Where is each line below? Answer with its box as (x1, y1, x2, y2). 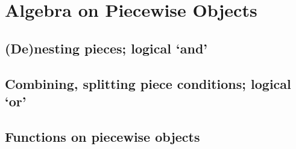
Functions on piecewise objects (5, 127, 200, 145)
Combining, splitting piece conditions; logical (5, 74, 291, 93)
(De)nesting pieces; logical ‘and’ (5, 38, 207, 57)
